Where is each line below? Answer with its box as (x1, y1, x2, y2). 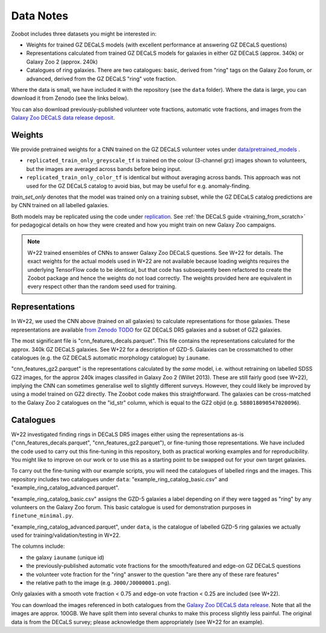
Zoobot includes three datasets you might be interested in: (11, 30, 157, 37)
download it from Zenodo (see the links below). (11, 94, 129, 102)
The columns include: (11, 542, 65, 550)
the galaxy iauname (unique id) (26, 553, 105, 561)
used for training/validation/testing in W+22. (11, 532, 121, 539)
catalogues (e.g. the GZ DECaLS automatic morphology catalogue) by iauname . (11, 354, 210, 361)
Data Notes (11, 9, 69, 22)
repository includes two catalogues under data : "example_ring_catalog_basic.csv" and (11, 475, 229, 483)
